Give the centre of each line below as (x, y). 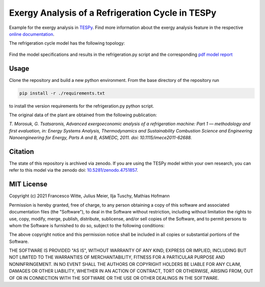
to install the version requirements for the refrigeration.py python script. (81, 106)
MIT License (28, 184)
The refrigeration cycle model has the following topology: (67, 43)
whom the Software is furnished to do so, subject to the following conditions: (87, 225)
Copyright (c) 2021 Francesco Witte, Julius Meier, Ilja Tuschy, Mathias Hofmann (90, 196)
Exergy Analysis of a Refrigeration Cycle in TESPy (113, 13)
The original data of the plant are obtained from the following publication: (83, 115)
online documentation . (32, 34)
